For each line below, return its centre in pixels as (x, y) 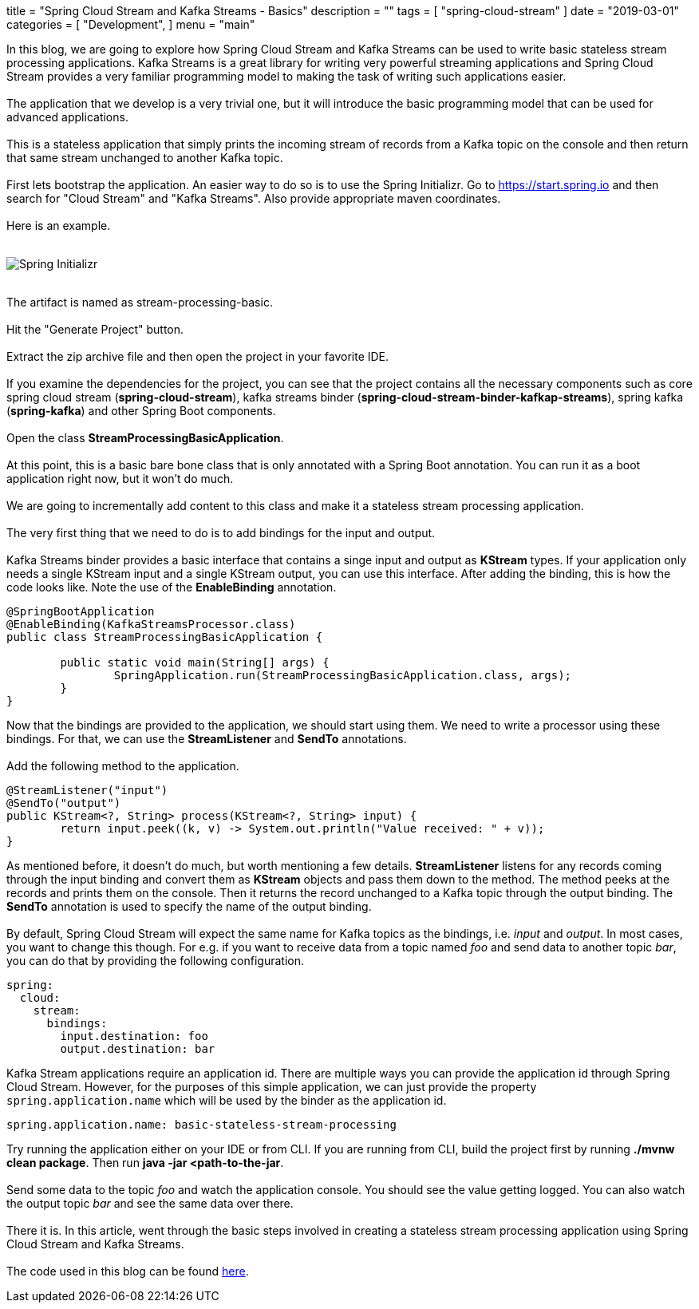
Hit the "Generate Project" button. (95, 329)
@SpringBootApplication (81, 611)
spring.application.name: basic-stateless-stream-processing (201, 1125)
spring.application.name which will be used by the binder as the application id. (227, 1100)
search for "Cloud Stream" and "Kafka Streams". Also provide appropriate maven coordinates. (254, 198)
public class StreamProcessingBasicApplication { (165, 637)
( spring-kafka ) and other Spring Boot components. (141, 411)
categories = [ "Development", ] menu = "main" (131, 24)
